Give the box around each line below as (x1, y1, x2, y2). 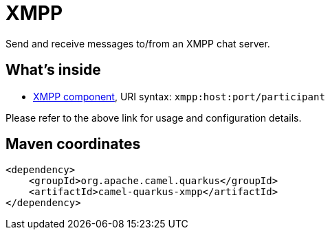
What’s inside (5, 61, 101, 79)
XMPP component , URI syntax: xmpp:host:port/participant (33, 90, 325, 102)
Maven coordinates (5, 135, 141, 153)
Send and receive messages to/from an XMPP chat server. (5, 37, 270, 49)
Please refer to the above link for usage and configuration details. (5, 111, 302, 124)
